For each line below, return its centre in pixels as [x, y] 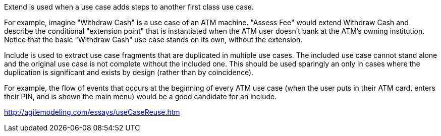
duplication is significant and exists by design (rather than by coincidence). [129, 72]
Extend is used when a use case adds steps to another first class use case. [129, 7]
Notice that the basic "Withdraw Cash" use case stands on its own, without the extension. [153, 40]
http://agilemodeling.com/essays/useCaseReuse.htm [92, 112]
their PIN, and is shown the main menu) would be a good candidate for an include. [141, 96]
